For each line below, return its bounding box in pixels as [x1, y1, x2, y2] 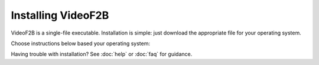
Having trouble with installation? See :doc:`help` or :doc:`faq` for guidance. [11, 50, 193, 58]
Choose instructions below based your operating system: [11, 40, 151, 47]
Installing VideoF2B [11, 9, 109, 22]
